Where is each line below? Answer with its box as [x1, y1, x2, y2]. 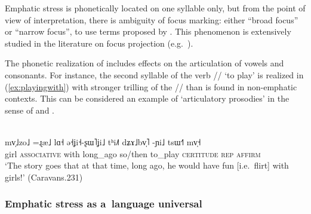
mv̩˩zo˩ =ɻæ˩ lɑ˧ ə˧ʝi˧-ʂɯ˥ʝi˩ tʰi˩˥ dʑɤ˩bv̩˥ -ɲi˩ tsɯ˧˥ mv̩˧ [5, 135, 201, 148]
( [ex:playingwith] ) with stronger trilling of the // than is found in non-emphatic [5, 80, 297, 93]
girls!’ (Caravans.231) [5, 170, 83, 183]
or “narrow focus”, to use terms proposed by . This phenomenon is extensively [5, 25, 291, 38]
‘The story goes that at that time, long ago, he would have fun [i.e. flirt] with [5, 159, 289, 172]
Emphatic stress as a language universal [5, 196, 202, 211]
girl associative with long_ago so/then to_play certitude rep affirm [5, 147, 261, 160]
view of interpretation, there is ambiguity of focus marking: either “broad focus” [5, 13, 298, 26]
